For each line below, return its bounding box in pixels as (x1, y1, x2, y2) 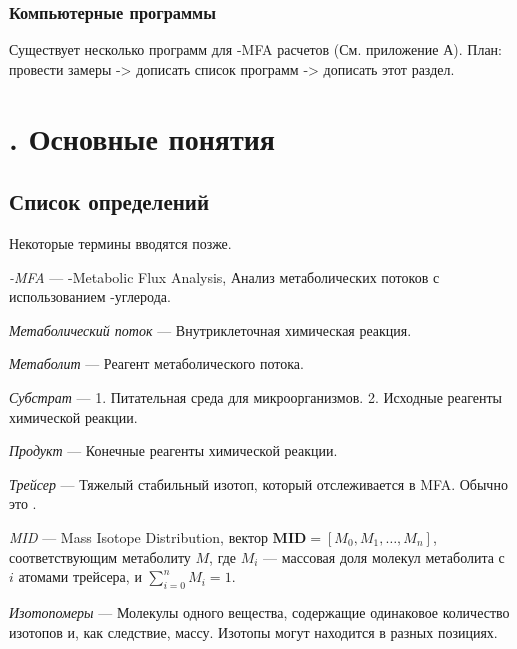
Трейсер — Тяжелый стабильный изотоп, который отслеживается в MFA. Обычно (9, 473, 508, 494)
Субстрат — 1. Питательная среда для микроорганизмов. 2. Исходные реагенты (9, 386, 502, 407)
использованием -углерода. (9, 286, 171, 307)
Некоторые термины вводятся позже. (9, 232, 232, 253)
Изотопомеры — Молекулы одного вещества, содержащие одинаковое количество (9, 601, 510, 622)
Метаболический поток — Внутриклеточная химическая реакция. (9, 319, 412, 340)
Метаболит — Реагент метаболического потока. (9, 353, 304, 374)
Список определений (9, 186, 209, 217)
